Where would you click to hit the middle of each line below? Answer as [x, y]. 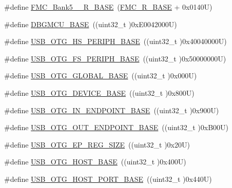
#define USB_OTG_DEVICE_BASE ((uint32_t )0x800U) [99, 92]
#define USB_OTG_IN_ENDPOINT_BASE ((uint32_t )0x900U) [112, 110]
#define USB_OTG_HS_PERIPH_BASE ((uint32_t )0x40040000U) [115, 41]
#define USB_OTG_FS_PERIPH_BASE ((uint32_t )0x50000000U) [115, 58]
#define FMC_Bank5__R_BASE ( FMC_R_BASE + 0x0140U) [108, 7]
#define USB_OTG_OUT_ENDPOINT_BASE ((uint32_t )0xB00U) [117, 127]
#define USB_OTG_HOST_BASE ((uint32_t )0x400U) [95, 162]
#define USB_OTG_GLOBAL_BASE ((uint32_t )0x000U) [101, 76]
